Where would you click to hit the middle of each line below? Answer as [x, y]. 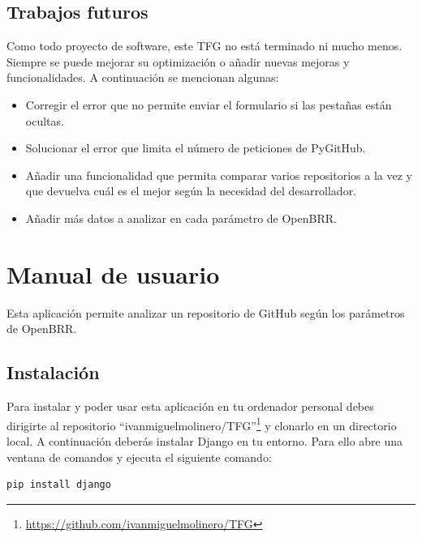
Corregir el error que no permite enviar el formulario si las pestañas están [209, 104]
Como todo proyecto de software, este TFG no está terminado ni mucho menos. [205, 46]
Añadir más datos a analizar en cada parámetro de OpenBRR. [181, 218]
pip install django [59, 485]
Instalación [53, 372]
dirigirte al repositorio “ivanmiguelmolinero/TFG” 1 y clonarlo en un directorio [202, 424]
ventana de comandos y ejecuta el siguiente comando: [139, 457]
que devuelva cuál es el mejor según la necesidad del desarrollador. [191, 191]
